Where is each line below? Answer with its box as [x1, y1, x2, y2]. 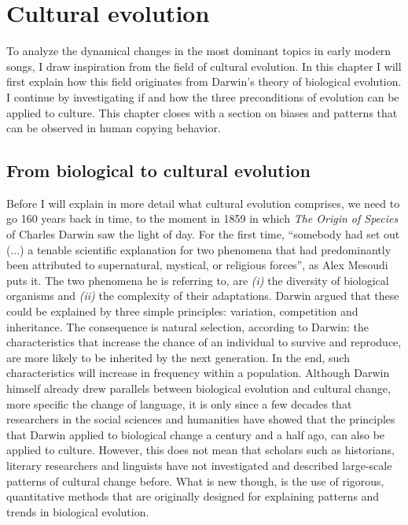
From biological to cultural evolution [6, 158, 311, 183]
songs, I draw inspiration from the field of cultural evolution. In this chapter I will [6, 57, 402, 74]
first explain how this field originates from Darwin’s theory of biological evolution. [6, 73, 402, 90]
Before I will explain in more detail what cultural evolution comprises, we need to [6, 194, 400, 211]
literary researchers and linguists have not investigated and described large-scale [6, 457, 392, 473]
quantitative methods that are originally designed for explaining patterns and [6, 488, 380, 505]
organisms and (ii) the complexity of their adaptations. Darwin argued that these [6, 287, 399, 304]
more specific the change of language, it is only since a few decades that [6, 395, 352, 412]
